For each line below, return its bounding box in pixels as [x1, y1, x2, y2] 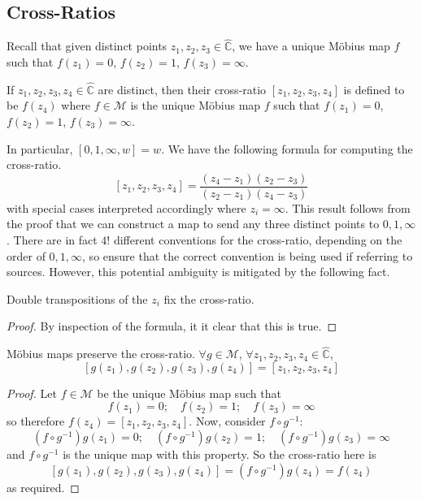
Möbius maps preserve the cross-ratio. [7, 345, 195, 362]
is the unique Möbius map [130, 97, 261, 114]
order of [7, 247, 46, 264]
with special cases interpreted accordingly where [7, 199, 246, 216]
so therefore [7, 412, 65, 430]
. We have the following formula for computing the [161, 140, 413, 157]
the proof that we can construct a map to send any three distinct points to [7, 215, 380, 232]
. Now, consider [189, 412, 266, 430]
